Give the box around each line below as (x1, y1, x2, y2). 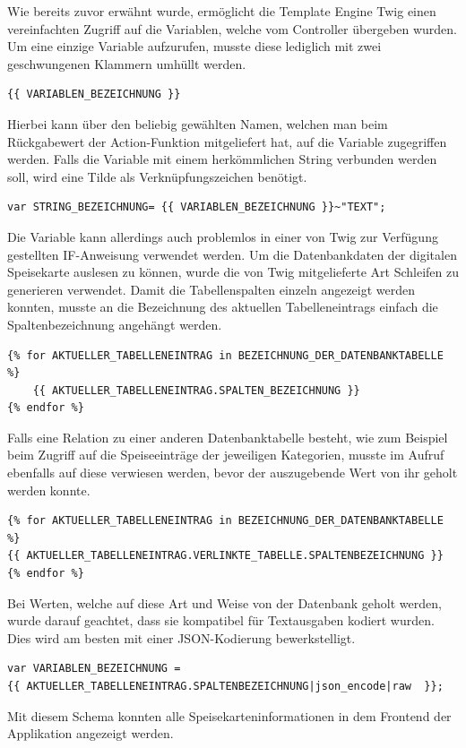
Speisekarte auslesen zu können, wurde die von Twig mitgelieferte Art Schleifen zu (7, 262, 459, 281)
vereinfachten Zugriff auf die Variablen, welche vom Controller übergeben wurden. (7, 19, 457, 38)
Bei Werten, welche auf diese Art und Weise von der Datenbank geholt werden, (7, 593, 442, 612)
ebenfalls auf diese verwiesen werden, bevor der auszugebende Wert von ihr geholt (7, 463, 458, 482)
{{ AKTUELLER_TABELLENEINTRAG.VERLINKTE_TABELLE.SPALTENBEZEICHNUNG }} (7, 549, 444, 563)
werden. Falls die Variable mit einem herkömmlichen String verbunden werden (7, 150, 437, 168)
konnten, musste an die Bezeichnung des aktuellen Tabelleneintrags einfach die (7, 297, 438, 316)
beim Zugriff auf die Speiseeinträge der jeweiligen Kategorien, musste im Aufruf (7, 445, 444, 464)
